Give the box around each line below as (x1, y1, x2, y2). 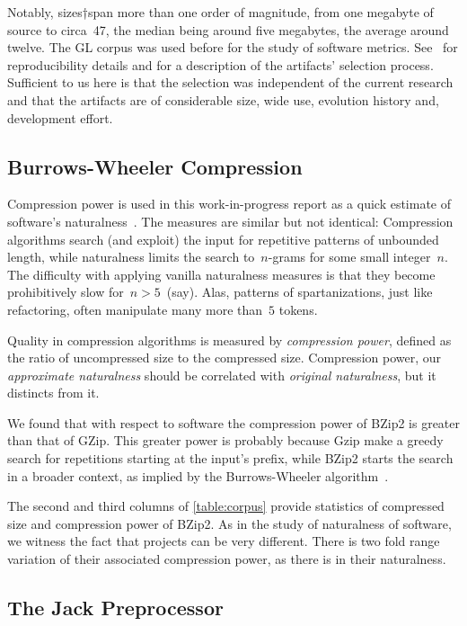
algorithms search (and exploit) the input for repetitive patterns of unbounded (7, 229, 439, 248)
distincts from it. (7, 383, 100, 402)
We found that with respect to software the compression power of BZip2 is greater (7, 413, 460, 432)
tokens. (278, 300, 318, 318)
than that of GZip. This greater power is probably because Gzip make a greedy (7, 431, 444, 450)
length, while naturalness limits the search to (7, 247, 255, 266)
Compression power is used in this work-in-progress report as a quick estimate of (7, 194, 452, 213)
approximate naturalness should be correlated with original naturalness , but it (7, 365, 436, 384)
